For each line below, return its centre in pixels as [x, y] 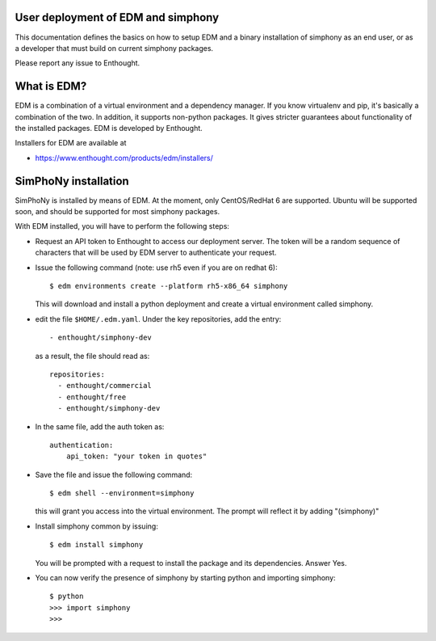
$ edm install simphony [96, 545]
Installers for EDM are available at [71, 143]
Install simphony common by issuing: [97, 526]
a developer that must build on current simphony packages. [114, 48]
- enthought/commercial [105, 386]
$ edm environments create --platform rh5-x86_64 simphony [169, 286]
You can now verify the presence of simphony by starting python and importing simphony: [185, 578]
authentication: [82, 445]
